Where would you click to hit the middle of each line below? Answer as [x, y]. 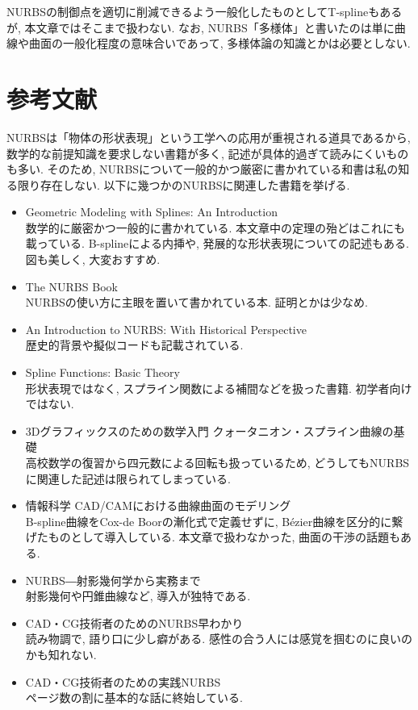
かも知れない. [61, 654]
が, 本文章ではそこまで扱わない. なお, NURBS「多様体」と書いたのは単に [201, 27]
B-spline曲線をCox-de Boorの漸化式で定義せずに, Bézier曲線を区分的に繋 [214, 521]
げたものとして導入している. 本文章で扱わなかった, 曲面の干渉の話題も [213, 537]
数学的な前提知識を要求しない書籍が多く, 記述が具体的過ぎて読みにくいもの [208, 153]
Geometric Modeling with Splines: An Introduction [151, 212]
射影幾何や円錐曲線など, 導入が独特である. [138, 596]
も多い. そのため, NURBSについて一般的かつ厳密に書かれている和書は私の [203, 169]
